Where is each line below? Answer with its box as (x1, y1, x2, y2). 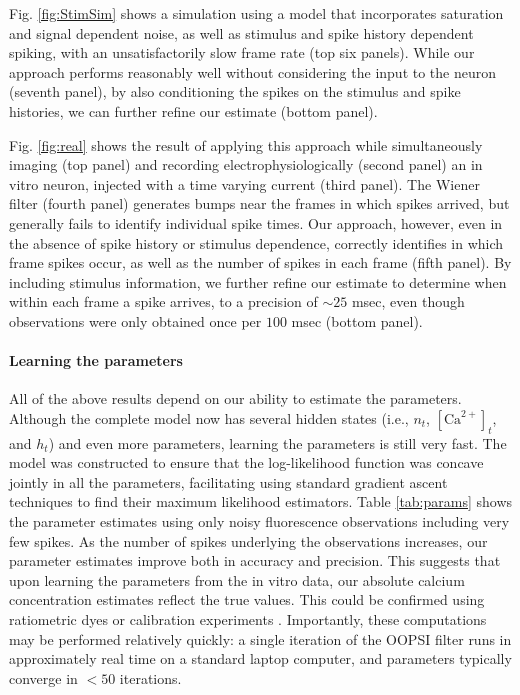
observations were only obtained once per (9, 310, 262, 331)
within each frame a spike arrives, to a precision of (9, 291, 318, 312)
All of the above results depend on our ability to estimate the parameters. (9, 388, 462, 409)
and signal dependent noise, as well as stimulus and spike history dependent (9, 22, 474, 43)
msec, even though (351, 291, 465, 312)
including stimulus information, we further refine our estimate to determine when (9, 271, 507, 292)
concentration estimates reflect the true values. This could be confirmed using (9, 589, 485, 610)
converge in (9, 667, 78, 688)
